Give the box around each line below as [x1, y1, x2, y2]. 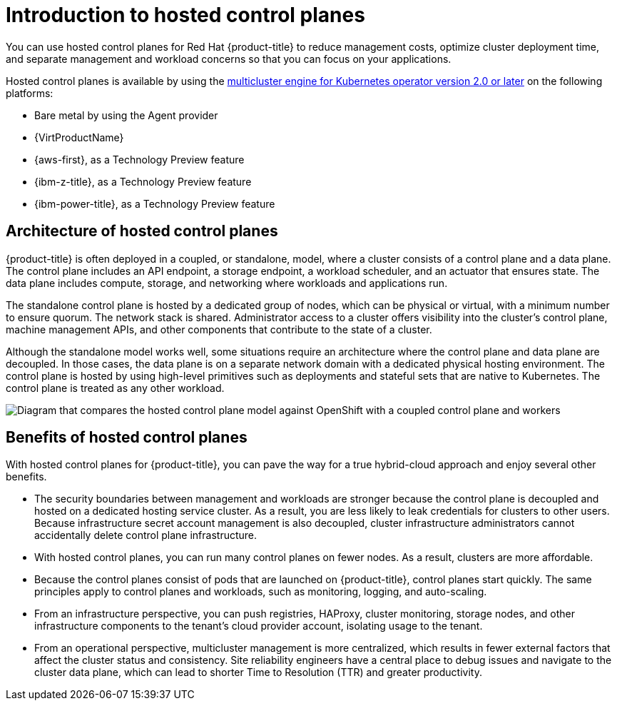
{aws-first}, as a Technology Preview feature [34, 153, 245, 166]
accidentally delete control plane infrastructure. [34, 529, 257, 542]
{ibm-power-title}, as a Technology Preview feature [34, 197, 275, 210]
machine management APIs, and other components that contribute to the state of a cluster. [6, 323, 432, 336]
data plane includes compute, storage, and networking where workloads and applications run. [6, 276, 448, 289]
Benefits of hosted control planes [6, 428, 248, 447]
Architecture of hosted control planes [6, 222, 278, 241]
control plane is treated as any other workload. [6, 381, 225, 394]
